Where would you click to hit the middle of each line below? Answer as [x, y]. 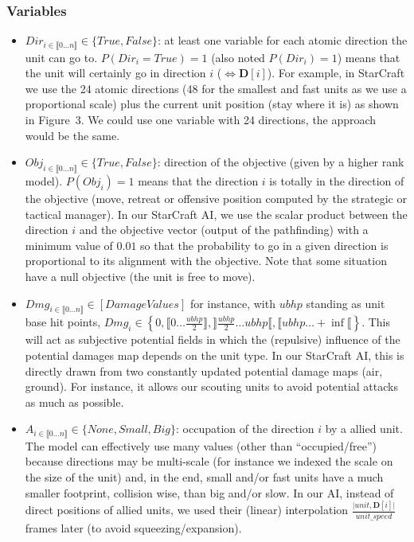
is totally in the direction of [337, 181]
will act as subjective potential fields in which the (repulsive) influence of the [213, 339]
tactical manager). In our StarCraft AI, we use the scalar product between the [216, 214]
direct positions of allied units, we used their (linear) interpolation [187, 510]
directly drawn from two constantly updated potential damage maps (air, [204, 370]
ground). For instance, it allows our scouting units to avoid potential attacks [211, 386]
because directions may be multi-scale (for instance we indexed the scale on [209, 461]
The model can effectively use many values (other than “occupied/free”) [201, 445]
